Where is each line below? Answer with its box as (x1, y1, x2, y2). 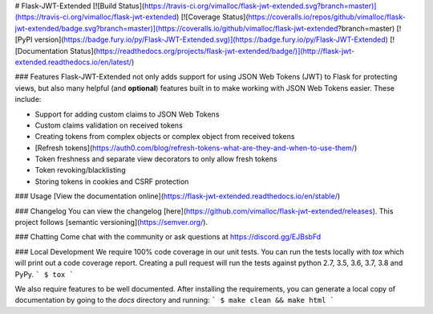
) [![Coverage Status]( (176, 12, 249, 22)
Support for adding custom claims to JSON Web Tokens (34, 109, 220, 119)
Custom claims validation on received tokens (34, 120, 184, 130)
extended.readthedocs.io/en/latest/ (14, 57, 132, 67)
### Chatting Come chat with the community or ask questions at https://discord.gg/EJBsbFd (14, 232, 322, 242)
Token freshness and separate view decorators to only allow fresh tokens (34, 154, 277, 164)
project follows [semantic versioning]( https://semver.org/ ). (14, 218, 208, 227)
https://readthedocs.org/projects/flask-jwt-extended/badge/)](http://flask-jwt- (95, 46, 355, 55)
